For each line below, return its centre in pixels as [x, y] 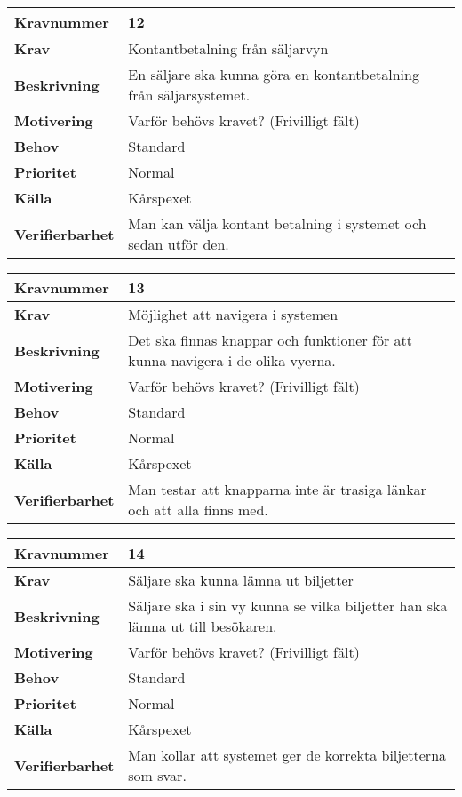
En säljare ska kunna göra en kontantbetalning [274, 74]
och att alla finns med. [198, 510]
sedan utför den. [179, 244]
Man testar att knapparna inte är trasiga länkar [277, 489]
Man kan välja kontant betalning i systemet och [277, 223]
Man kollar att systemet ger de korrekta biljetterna [287, 755]
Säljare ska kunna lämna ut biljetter [241, 580]
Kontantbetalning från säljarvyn [228, 48]
